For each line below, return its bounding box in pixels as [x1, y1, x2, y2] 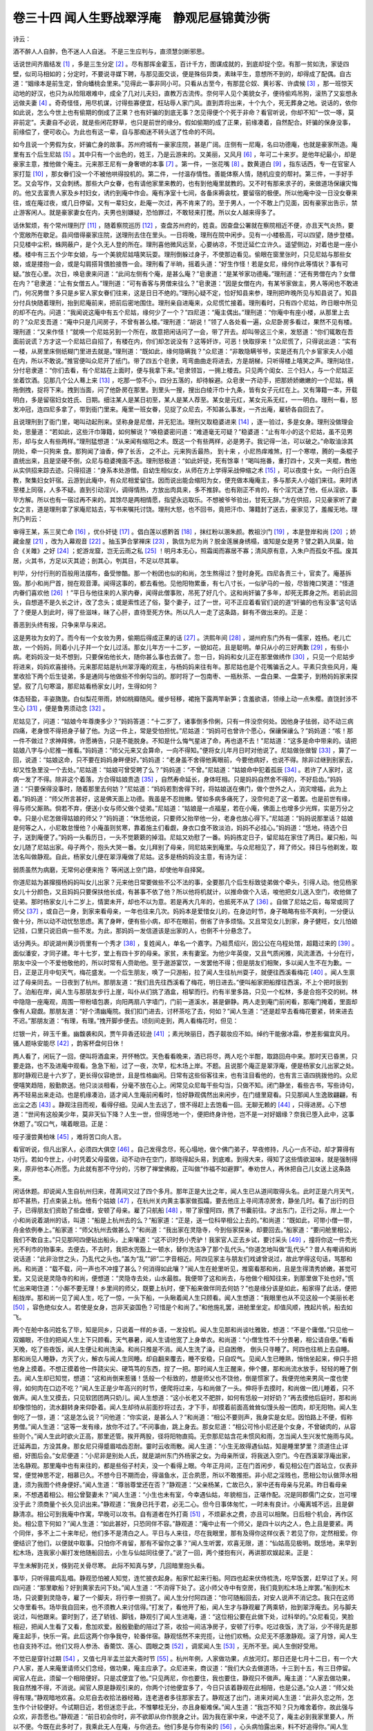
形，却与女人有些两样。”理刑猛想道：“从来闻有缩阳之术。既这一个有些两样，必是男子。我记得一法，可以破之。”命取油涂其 [12, 437, 354, 446]
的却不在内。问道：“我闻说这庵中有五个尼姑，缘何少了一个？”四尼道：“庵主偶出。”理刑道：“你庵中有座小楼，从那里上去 [12, 308, 350, 316]
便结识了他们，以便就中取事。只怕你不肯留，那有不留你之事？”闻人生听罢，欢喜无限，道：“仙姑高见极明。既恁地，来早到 [12, 1539, 357, 1547]
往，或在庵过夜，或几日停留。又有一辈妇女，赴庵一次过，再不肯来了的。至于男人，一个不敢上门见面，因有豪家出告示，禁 [12, 198, 358, 207]
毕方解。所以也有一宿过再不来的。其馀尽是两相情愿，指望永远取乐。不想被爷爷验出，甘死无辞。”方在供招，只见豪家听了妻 [12, 495, 358, 503]
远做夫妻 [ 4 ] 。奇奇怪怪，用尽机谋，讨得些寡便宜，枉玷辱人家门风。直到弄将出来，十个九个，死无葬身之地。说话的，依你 [12, 98, 358, 107]
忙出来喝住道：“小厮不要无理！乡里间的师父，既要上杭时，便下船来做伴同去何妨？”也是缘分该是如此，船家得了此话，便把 [12, 1284, 357, 1292]
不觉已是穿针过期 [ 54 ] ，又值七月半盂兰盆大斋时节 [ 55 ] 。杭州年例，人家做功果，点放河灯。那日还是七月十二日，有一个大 [12, 1655, 358, 1663]
